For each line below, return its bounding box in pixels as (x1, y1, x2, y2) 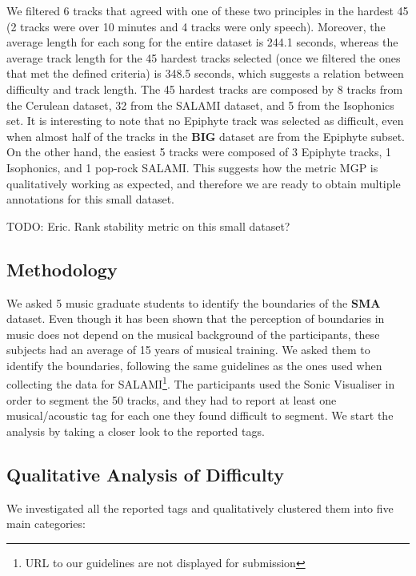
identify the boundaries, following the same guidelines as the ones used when (6, 356, 382, 373)
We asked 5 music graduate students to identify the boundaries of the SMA (6, 294, 381, 311)
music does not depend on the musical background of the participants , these (6, 325, 380, 342)
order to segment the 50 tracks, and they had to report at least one (6, 391, 337, 408)
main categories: (6, 515, 86, 532)
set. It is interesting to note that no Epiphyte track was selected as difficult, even (6, 112, 404, 129)
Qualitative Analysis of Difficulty (6, 461, 284, 486)
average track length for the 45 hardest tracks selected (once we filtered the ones (6, 49, 401, 66)
